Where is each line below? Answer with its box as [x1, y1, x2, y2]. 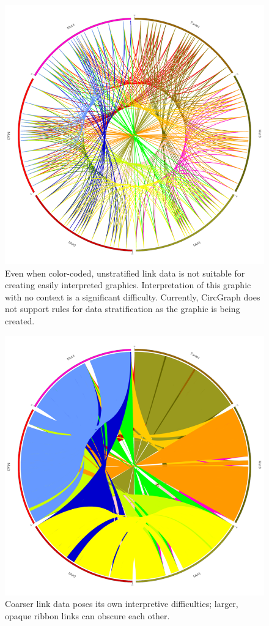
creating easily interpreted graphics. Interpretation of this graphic [5, 278, 251, 291]
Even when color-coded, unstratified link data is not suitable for [5, 266, 245, 279]
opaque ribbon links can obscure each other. [5, 609, 170, 622]
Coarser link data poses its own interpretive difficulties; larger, [5, 597, 238, 610]
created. [5, 314, 35, 327]
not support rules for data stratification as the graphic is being [5, 302, 240, 315]
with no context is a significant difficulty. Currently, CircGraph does [5, 290, 260, 303]
